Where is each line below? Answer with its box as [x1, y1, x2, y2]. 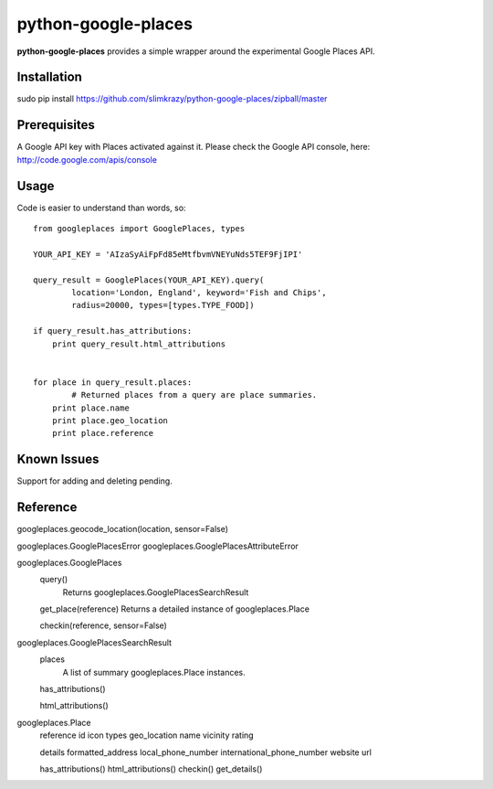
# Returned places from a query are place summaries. [71, 389, 318, 400]
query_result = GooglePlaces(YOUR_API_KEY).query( [33, 274, 265, 285]
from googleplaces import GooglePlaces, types [33, 224, 246, 234]
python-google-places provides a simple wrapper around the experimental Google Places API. [16, 46, 375, 57]
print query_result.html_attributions [51, 338, 226, 349]
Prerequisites [16, 117, 95, 133]
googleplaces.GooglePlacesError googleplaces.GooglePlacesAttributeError [16, 540, 299, 551]
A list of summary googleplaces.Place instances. [62, 666, 246, 677]
